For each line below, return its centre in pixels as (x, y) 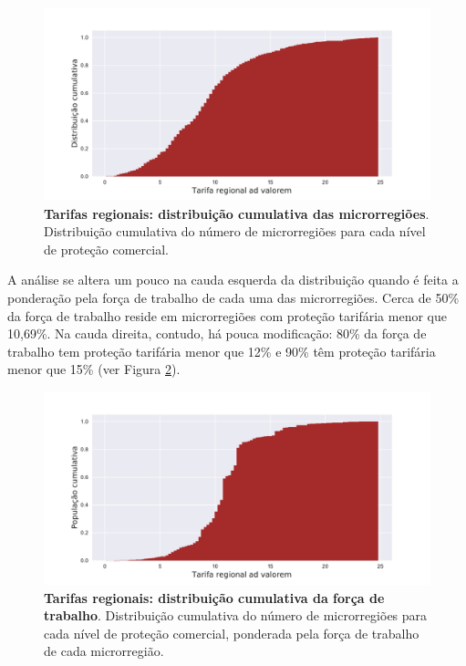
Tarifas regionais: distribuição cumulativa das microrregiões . (237, 213)
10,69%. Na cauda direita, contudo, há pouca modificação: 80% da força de (217, 333)
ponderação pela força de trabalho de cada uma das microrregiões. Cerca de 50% (233, 297)
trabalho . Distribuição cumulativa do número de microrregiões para (236, 615)
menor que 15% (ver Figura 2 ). (94, 369)
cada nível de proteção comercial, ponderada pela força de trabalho (232, 633)
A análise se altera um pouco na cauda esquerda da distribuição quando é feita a (233, 280)
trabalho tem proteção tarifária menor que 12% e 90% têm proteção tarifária (222, 351)
